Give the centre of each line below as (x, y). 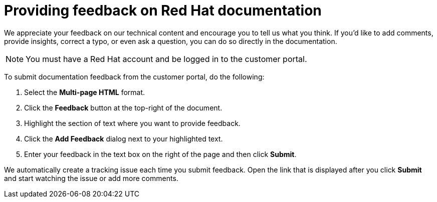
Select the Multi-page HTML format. (85, 92)
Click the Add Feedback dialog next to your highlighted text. (124, 138)
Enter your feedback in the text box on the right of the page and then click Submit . (160, 154)
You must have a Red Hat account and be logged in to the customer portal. (166, 59)
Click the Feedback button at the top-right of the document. (123, 107)
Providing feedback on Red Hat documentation (163, 10)
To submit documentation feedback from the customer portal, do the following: (134, 76)
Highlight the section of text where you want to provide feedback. (132, 123)
